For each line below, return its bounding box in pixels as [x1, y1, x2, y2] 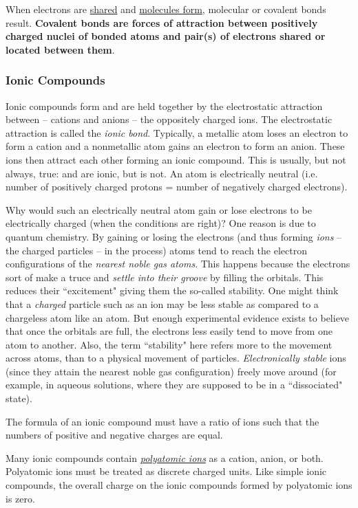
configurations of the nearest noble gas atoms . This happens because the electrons [6, 256, 350, 271]
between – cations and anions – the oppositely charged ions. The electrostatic [6, 112, 333, 126]
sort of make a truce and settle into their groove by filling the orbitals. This [6, 269, 324, 284]
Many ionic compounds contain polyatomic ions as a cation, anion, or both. [6, 450, 324, 465]
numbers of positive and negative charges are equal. [6, 428, 223, 442]
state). [6, 391, 32, 406]
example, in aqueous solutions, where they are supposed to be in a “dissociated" [6, 377, 343, 392]
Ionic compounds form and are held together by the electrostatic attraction [6, 98, 323, 113]
